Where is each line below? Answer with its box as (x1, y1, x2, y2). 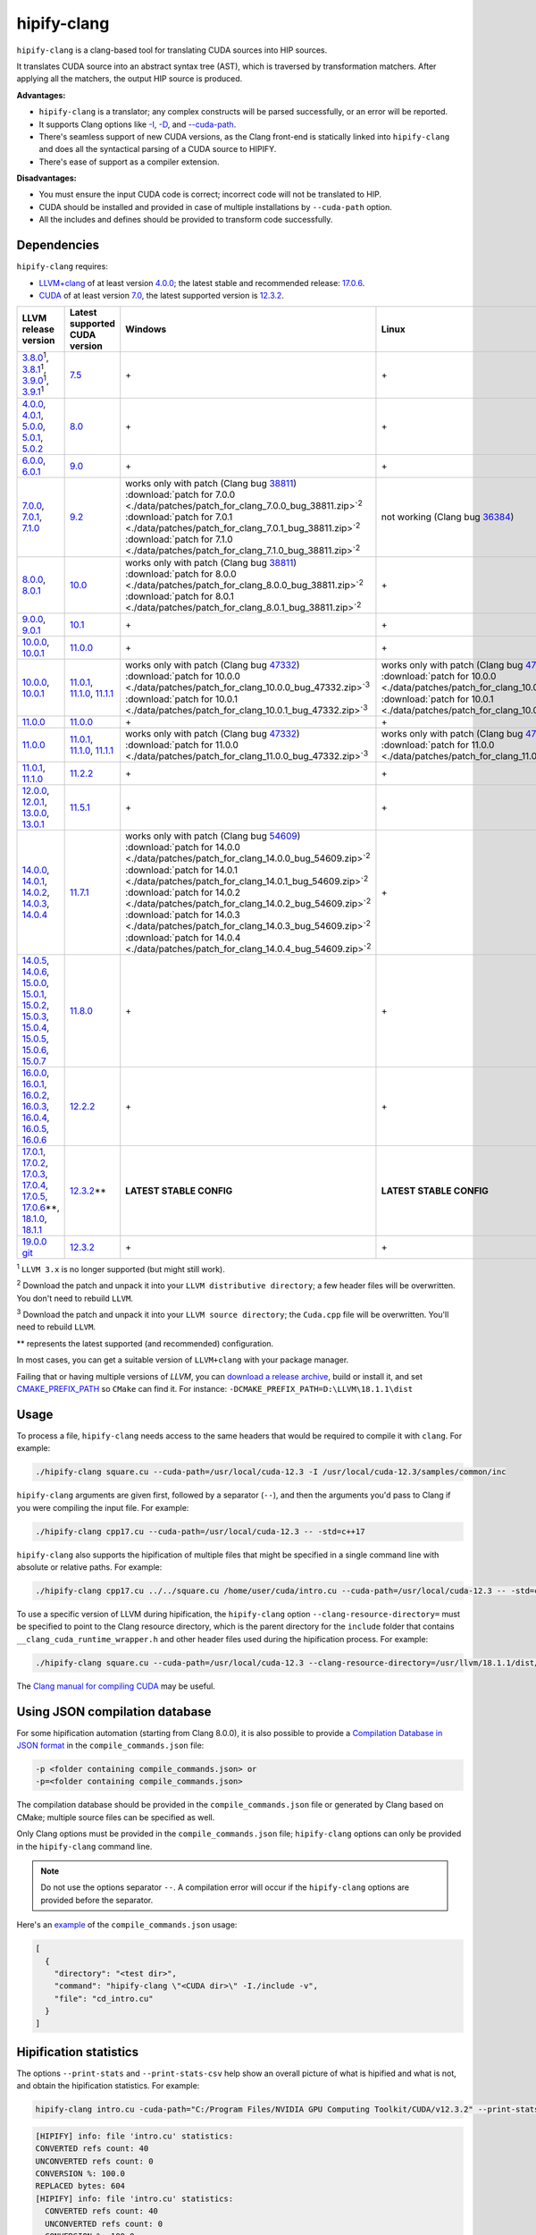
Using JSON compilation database (16, 1704, 212, 1719)
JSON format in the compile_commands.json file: (16, 1740, 205, 1751)
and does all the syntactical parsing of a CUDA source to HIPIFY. (38, 144, 277, 155)
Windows (125, 323, 167, 335)
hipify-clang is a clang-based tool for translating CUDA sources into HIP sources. (16, 45, 328, 55)
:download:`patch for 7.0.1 (125, 510, 233, 523)
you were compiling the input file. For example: (16, 1502, 189, 1513)
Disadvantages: (16, 173, 77, 183)
